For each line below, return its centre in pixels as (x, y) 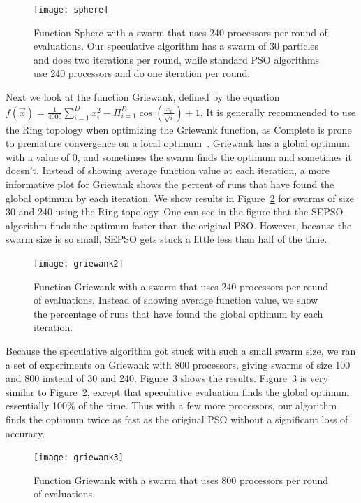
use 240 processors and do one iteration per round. (142, 73)
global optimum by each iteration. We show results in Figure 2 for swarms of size (180, 198)
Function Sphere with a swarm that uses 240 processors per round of (180, 32)
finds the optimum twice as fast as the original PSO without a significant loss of (177, 419)
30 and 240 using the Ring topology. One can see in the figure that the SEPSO (175, 212)
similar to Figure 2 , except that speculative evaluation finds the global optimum (178, 391)
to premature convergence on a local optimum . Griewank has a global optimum (178, 143)
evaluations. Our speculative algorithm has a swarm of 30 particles (176, 46)
